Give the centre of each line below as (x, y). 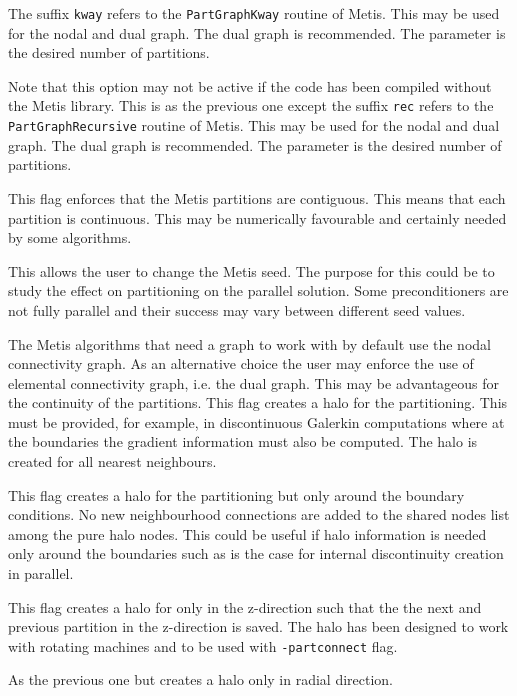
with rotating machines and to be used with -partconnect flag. (203, 645)
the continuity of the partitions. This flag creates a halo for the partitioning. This (258, 402)
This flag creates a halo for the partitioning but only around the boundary (236, 494)
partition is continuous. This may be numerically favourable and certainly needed (257, 217)
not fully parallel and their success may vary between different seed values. (237, 309)
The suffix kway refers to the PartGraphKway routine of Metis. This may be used (254, 13)
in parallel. (41, 573)
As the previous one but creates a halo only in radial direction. (201, 679)
